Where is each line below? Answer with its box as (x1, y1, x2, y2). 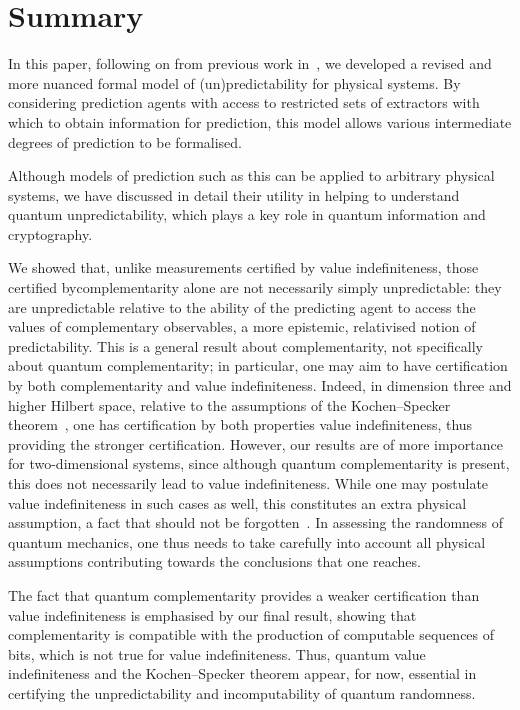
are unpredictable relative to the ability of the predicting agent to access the (8, 296, 476, 317)
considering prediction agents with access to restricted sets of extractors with (8, 92, 480, 113)
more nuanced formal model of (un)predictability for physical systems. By (8, 72, 461, 93)
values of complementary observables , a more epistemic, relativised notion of (8, 316, 476, 337)
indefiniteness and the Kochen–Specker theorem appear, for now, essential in (8, 663, 477, 684)
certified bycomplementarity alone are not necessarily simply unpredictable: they (8, 277, 502, 298)
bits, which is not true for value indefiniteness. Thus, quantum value (8, 643, 426, 664)
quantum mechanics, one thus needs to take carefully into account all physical (8, 531, 486, 552)
